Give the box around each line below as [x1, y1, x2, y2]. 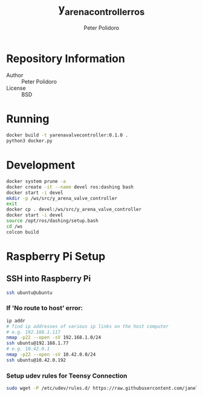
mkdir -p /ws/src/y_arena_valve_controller [6, 195, 118, 201]
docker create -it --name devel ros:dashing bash [6, 184, 134, 190]
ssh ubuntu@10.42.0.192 [6, 357, 66, 363]
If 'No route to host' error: [6, 304, 83, 312]
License [6, 84, 26, 92]
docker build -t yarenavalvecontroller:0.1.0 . [6, 132, 129, 138]
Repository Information [6, 52, 126, 65]
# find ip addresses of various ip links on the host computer [6, 323, 169, 329]
